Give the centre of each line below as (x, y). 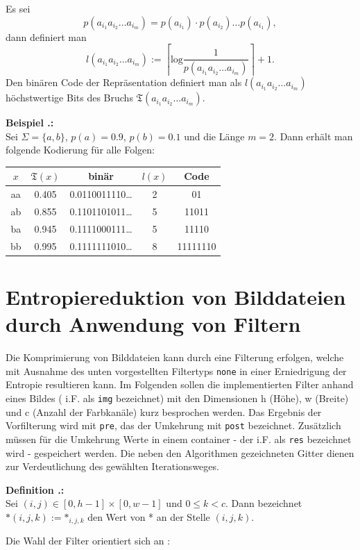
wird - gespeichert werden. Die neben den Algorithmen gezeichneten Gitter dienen (180, 452)
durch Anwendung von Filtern (153, 324)
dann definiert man (46, 36)
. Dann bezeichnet (264, 503)
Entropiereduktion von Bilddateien (176, 297)
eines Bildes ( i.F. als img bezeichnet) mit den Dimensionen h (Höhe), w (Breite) (177, 398)
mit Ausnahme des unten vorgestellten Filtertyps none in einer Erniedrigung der (176, 370)
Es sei (18, 8)
